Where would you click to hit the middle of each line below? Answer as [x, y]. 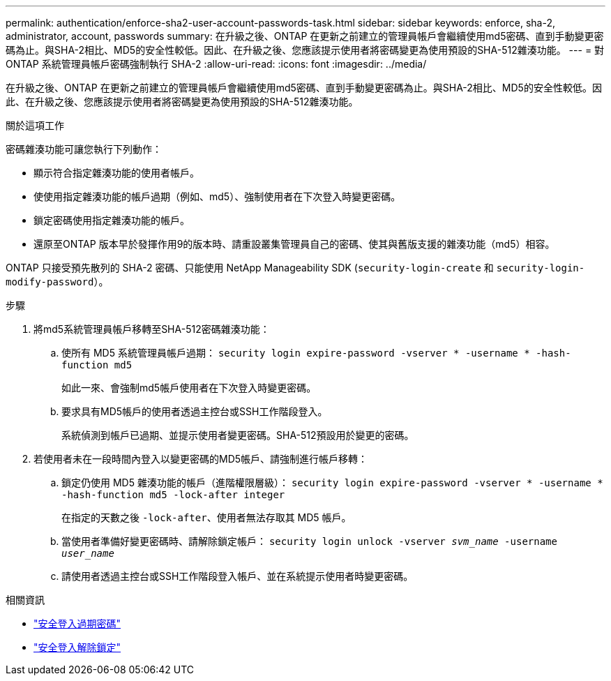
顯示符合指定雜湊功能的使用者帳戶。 [116, 173]
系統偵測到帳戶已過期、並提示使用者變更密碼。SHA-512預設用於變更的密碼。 [238, 435]
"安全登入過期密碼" [77, 623]
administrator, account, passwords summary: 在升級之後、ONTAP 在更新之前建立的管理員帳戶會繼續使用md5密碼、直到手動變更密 [305, 36]
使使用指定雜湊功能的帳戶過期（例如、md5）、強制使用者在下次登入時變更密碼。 [217, 196]
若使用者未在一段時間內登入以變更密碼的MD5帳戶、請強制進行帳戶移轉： [201, 459]
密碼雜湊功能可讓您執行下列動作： [84, 149]
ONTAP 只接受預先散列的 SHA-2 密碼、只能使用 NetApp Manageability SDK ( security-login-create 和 [250, 268]
